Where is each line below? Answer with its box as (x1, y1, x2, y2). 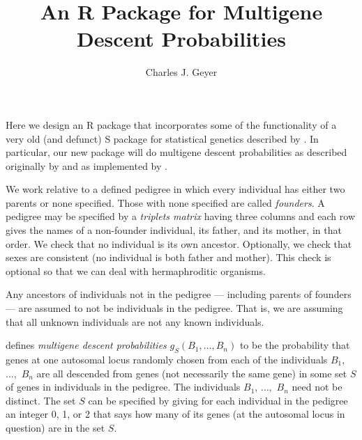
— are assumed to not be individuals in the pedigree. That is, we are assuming (6, 301, 343, 315)
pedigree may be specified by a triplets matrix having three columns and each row (6, 209, 356, 223)
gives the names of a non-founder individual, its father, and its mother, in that (6, 223, 342, 237)
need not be (292, 379, 342, 394)
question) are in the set (6, 420, 105, 434)
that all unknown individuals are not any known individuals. (6, 314, 264, 329)
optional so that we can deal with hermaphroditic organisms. (6, 263, 266, 278)
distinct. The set (6, 393, 76, 407)
